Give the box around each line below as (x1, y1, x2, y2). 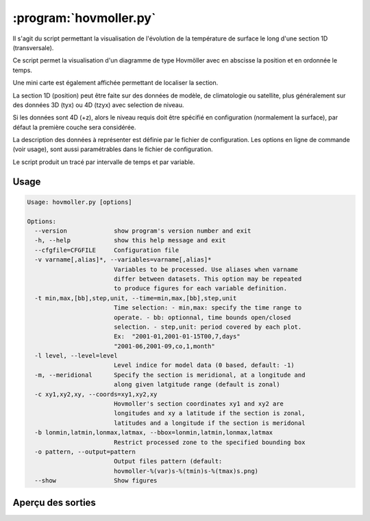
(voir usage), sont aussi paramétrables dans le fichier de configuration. (12, 145, 213, 154)
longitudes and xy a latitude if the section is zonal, (113, 409, 306, 417)
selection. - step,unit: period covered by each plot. (113, 323, 302, 331)
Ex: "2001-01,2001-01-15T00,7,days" (113, 333, 241, 340)
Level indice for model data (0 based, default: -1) (113, 361, 295, 369)
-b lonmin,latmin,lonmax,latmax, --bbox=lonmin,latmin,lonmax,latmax (34, 429, 273, 437)
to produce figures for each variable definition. (113, 285, 288, 292)
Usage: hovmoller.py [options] (27, 198, 133, 206)
